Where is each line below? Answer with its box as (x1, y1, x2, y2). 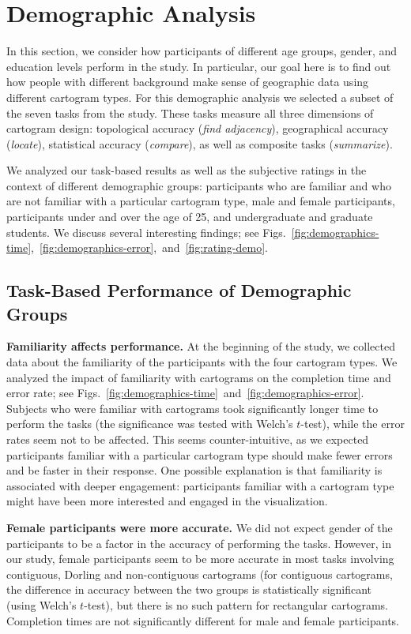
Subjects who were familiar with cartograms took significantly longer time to (6, 400, 379, 416)
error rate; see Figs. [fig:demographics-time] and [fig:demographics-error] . (6, 385, 364, 401)
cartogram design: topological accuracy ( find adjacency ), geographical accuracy (6, 120, 389, 137)
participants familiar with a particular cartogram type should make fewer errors (6, 446, 393, 463)
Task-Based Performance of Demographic (6, 278, 352, 302)
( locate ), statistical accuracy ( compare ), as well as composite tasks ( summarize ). (6, 135, 393, 152)
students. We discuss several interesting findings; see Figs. (6, 223, 286, 240)
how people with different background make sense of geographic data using (6, 73, 369, 90)
